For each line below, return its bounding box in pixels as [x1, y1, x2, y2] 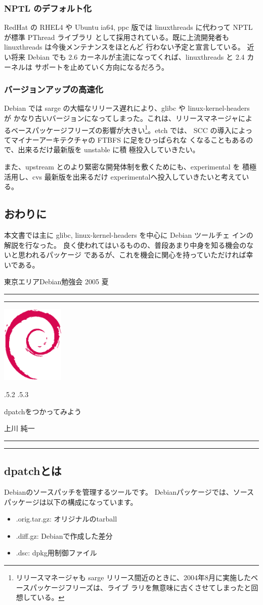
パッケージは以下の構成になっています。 [4, 496, 138, 507]
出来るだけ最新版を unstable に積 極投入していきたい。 [18, 144, 200, 155]
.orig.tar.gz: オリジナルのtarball [16, 513, 117, 524]
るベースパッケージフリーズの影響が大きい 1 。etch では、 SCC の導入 [4, 123, 232, 135]
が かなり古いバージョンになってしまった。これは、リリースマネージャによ [4, 113, 253, 123]
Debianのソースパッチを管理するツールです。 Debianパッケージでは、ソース [4, 487, 254, 497]
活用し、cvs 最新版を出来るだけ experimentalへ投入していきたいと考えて [4, 171, 242, 182]
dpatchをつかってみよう [4, 406, 81, 416]
